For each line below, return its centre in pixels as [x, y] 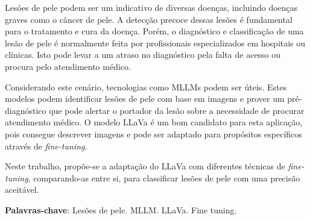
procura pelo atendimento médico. [68, 66]
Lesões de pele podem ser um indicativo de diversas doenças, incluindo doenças [151, 7]
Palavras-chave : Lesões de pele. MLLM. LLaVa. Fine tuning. [121, 209]
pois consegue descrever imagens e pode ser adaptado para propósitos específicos [153, 134]
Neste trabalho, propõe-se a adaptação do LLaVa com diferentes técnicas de [145, 166]
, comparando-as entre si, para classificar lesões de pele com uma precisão [164, 178]
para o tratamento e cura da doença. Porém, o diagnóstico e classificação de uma [154, 31]
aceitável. [22, 190]
